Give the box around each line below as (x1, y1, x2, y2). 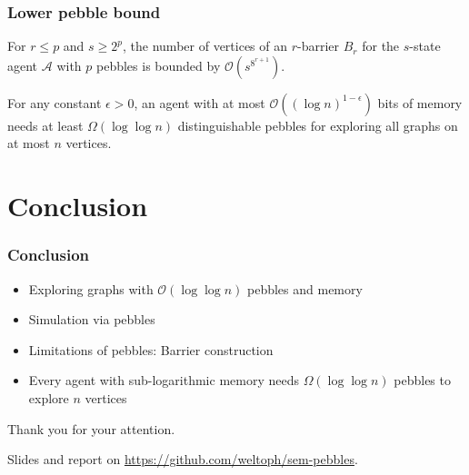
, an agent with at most (134, 93, 265, 112)
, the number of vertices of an (123, 36, 288, 55)
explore (28, 388, 69, 407)
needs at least (7, 115, 84, 134)
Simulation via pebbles (28, 310, 155, 329)
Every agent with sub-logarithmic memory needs (28, 371, 299, 390)
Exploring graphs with (28, 279, 154, 298)
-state (409, 36, 441, 55)
